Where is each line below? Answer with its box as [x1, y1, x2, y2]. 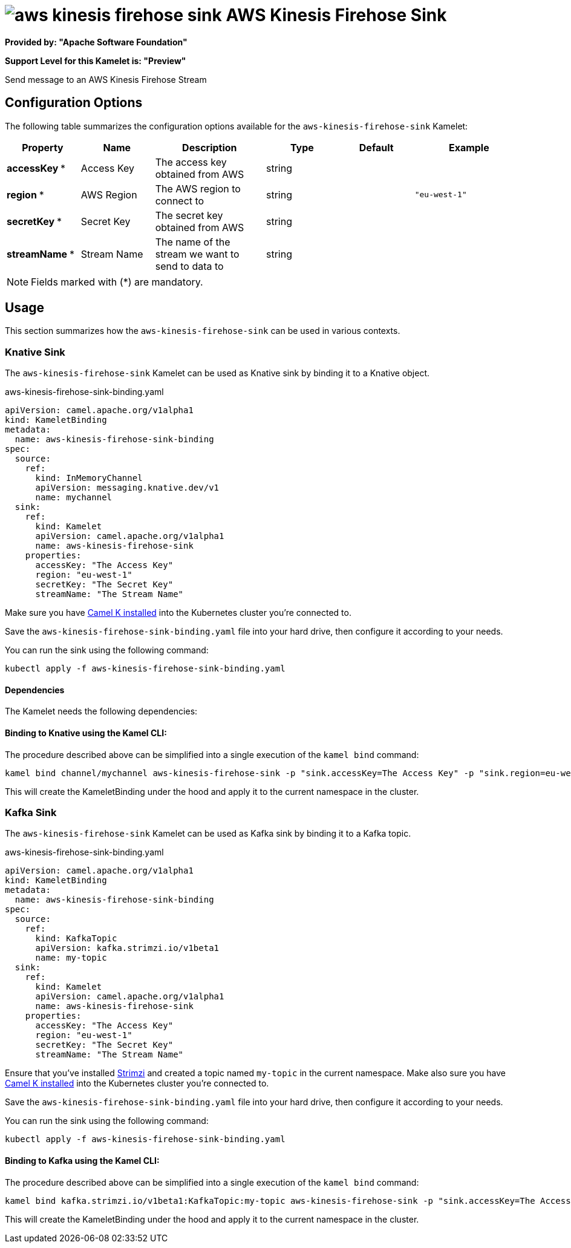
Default [359, 141, 394, 154]
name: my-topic [35, 953, 107, 963]
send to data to [155, 260, 224, 272]
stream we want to [155, 247, 240, 260]
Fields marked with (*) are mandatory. [31, 275, 203, 288]
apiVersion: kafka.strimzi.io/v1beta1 [35, 943, 220, 953]
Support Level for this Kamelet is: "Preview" [5, 55, 186, 66]
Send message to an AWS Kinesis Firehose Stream [5, 74, 207, 85]
